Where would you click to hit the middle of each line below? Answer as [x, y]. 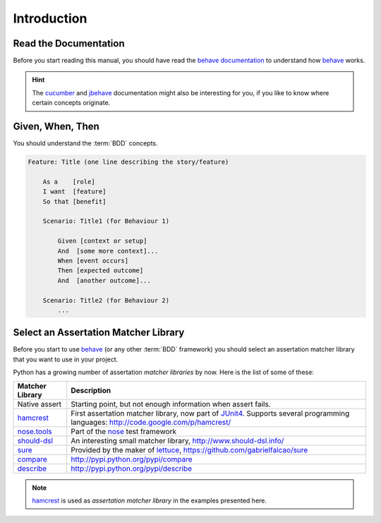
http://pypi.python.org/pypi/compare [132, 459]
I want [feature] [74, 192]
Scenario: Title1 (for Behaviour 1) [106, 221]
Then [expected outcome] [101, 271]
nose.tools [35, 431]
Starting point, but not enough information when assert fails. [171, 404]
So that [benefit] [74, 202]
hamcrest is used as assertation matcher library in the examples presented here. [150, 500]
